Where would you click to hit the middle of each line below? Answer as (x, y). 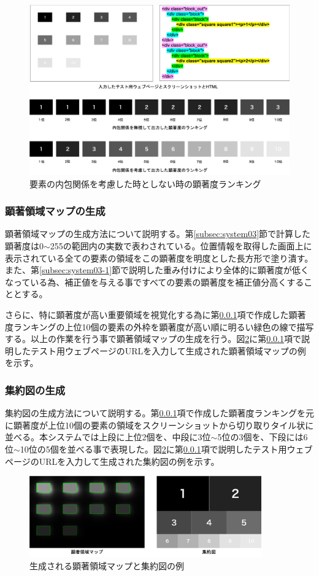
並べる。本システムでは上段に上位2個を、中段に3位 (108, 437)
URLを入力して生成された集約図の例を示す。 (129, 461)
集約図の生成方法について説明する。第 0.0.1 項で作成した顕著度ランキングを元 (159, 413)
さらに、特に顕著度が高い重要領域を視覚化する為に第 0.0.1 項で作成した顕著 (156, 314)
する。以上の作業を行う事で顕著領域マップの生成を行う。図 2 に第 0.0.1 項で (153, 339)
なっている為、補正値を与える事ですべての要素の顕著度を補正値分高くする (155, 282)
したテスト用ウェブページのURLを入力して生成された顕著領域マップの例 (159, 350)
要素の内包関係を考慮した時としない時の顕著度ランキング (145, 183)
